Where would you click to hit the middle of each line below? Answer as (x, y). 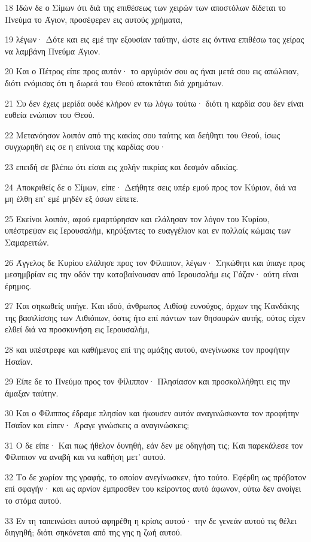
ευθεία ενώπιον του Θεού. (50, 115)
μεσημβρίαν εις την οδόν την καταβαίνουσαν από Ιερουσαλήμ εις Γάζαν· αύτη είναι (152, 274)
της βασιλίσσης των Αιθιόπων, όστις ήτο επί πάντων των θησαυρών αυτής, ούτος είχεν (155, 317)
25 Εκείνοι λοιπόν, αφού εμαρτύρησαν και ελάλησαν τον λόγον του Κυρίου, (137, 218)
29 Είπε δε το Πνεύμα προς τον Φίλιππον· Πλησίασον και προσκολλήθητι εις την (148, 381)
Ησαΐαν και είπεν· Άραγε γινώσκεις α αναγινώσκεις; (97, 425)
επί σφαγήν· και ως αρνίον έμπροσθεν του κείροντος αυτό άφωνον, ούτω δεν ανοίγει (153, 488)
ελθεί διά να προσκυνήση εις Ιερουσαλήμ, (77, 329)
